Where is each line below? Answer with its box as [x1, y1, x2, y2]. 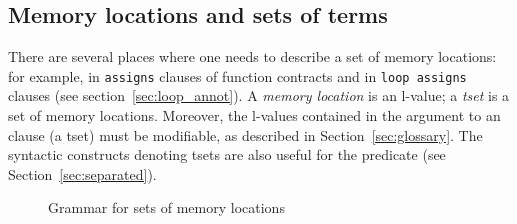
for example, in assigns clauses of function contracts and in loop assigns [8, 65, 467, 86]
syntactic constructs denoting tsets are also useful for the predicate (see [8, 144, 446, 165]
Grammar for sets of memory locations [48, 197, 285, 218]
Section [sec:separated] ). [8, 163, 157, 184]
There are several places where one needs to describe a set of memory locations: [8, 46, 497, 67]
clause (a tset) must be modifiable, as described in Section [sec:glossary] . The [8, 124, 483, 145]
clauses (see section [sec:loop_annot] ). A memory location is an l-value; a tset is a [8, 85, 510, 106]
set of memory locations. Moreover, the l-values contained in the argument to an [8, 105, 501, 126]
